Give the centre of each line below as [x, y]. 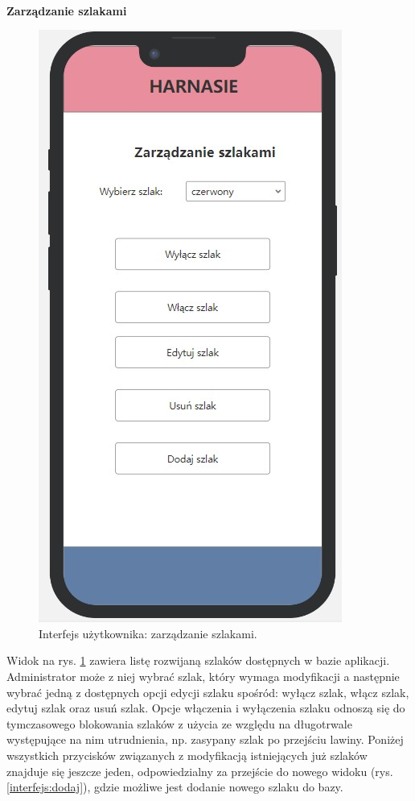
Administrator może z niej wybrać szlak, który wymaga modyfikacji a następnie [203, 676]
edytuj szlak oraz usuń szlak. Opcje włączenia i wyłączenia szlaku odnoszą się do [206, 708]
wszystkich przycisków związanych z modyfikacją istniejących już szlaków [187, 755]
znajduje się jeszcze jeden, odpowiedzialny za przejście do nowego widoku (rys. [200, 771]
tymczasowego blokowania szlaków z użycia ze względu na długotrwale [179, 723]
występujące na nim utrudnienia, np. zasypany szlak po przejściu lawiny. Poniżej [205, 739]
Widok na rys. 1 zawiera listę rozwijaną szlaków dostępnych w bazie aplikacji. [198, 660]
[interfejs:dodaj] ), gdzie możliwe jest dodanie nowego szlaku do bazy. [175, 787]
